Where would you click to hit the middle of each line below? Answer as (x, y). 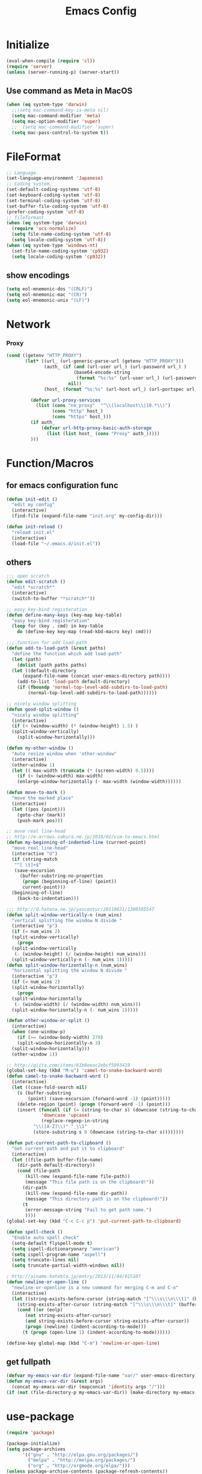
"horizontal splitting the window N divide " (70, 971)
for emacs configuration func (62, 485)
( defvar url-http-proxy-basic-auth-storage (96, 428)
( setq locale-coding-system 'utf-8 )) (59, 240)
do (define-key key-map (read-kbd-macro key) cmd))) (84, 632)
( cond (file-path (39, 1171)
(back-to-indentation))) (48, 898)
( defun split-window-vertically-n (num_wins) (64, 915)
